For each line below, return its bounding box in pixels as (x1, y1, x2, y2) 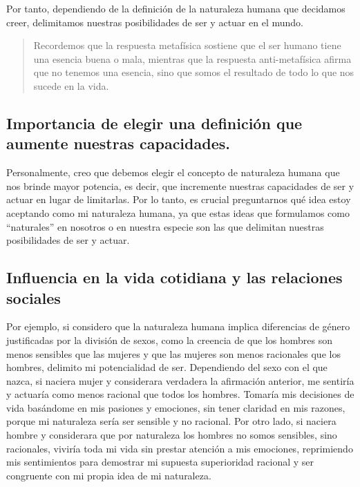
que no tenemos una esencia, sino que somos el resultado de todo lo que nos (33, 65, 354, 79)
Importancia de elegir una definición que (6, 112, 303, 133)
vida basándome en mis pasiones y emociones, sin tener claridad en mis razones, (6, 400, 345, 414)
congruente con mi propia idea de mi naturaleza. (6, 468, 211, 482)
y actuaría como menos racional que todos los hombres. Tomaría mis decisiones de (6, 387, 354, 401)
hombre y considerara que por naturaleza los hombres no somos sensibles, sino (6, 428, 337, 442)
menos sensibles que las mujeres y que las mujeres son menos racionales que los (6, 346, 341, 361)
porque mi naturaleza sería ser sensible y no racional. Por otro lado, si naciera (6, 414, 337, 428)
